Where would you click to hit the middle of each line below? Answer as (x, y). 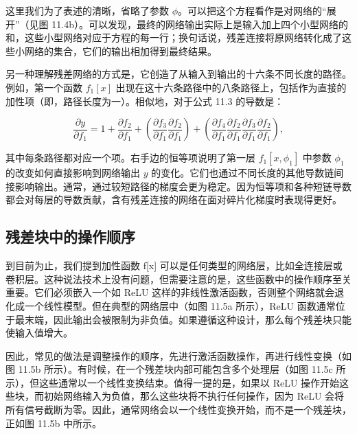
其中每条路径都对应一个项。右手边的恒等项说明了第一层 (130, 158)
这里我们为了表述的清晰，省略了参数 (87, 10)
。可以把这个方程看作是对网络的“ (252, 10)
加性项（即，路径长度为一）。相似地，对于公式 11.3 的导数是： (145, 101)
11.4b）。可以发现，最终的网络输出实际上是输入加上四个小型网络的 (200, 24)
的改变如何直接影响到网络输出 (73, 173)
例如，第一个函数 (44, 87)
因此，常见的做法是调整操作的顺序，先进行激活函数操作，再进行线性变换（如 (178, 355)
